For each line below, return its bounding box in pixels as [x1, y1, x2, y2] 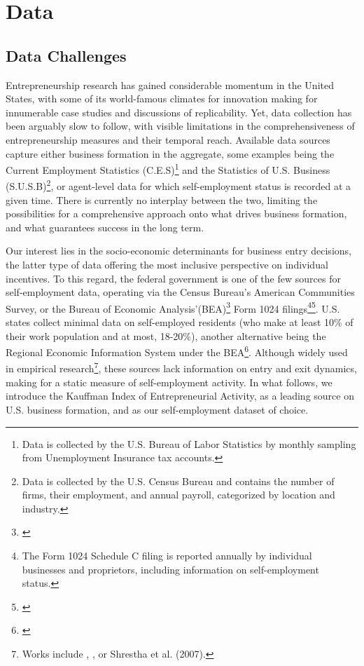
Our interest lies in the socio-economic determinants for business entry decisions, [6, 243, 351, 258]
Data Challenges [6, 44, 127, 66]
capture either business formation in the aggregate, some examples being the [6, 146, 335, 161]
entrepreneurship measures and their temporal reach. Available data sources [6, 132, 330, 147]
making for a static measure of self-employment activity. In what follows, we [6, 374, 332, 389]
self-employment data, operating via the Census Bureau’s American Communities [6, 285, 355, 299]
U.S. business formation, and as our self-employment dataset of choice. [6, 402, 309, 416]
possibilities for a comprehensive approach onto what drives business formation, [6, 206, 347, 221]
